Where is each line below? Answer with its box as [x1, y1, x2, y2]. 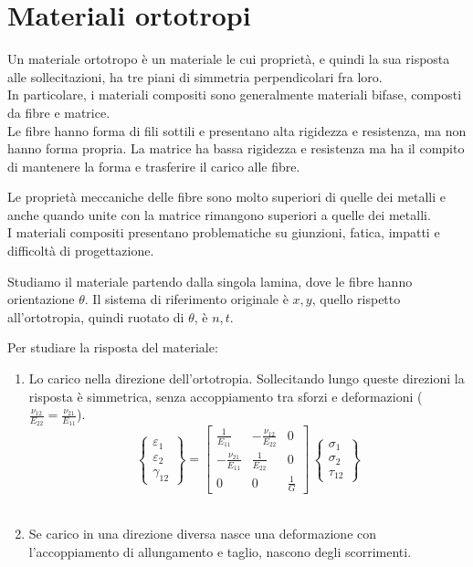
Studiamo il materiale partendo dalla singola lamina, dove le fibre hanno [7, 271, 413, 290]
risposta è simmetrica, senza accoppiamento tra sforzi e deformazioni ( [28, 386, 423, 405]
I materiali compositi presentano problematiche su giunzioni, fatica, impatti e [7, 223, 440, 242]
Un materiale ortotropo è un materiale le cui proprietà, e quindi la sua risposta [7, 49, 450, 68]
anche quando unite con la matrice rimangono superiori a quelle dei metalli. [7, 205, 431, 224]
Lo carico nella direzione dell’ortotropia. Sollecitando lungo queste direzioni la [28, 369, 465, 388]
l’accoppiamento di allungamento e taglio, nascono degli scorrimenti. [28, 541, 412, 561]
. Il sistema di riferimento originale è [84, 289, 289, 309]
